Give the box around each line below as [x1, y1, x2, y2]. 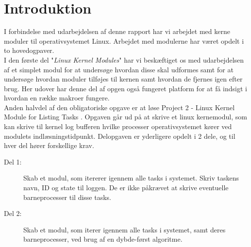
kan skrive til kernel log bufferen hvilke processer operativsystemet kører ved [4, 121, 232, 132]
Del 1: [4, 156, 22, 166]
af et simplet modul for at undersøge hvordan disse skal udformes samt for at [4, 64, 234, 74]
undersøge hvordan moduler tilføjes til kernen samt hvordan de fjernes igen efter [4, 74, 243, 84]
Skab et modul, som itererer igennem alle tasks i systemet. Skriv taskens [23, 173, 239, 183]
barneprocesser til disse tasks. [23, 192, 112, 202]
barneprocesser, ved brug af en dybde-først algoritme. [23, 234, 183, 244]
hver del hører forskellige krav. [4, 140, 94, 150]
